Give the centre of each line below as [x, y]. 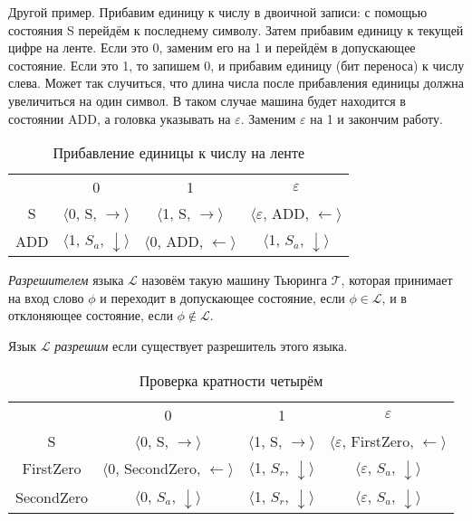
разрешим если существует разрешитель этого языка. [201, 345]
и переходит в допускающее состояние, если [222, 297]
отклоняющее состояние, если [91, 315]
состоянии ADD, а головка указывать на [120, 118]
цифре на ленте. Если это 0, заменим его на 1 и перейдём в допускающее [212, 47]
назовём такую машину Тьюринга [235, 280]
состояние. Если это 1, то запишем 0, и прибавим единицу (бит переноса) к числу [236, 65]
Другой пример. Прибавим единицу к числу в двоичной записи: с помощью [218, 12]
